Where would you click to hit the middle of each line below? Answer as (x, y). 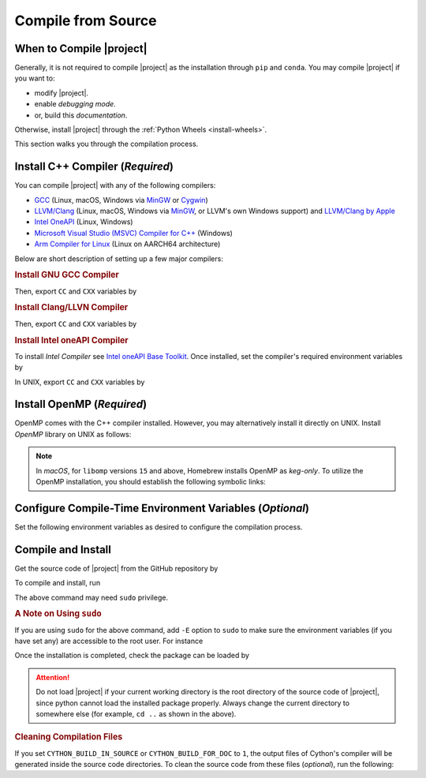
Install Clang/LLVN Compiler (71, 308)
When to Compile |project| (81, 49)
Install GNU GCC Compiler (67, 275)
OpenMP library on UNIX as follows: (73, 434)
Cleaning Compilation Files (69, 737)
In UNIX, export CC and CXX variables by (80, 382)
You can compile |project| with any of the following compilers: (115, 185)
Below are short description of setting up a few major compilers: (119, 258)
